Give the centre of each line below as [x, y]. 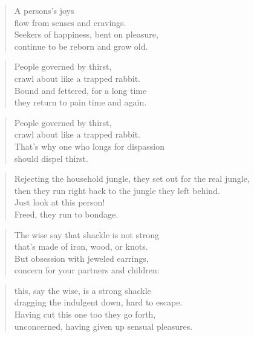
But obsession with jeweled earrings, [81, 258]
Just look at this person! [60, 202]
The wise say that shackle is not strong [86, 234]
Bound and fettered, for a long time [80, 90]
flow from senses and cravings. [70, 22]
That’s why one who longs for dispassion [89, 146]
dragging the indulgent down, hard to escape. [98, 302]
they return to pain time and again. [80, 102]
